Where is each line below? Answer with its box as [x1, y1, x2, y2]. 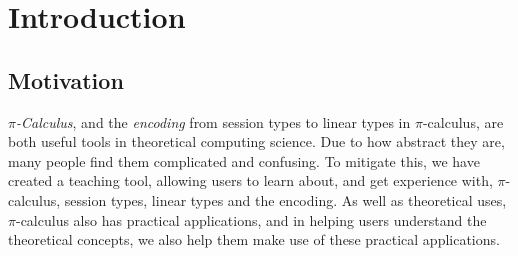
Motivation [8, 64, 124, 95]
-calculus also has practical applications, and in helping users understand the [15, 209, 487, 230]
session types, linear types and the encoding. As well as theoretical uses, [64, 189, 507, 210]
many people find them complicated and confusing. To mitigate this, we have [8, 150, 480, 171]
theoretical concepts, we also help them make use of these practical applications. [8, 229, 500, 250]
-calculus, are [422, 111, 504, 132]
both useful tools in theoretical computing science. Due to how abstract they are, [8, 131, 505, 152]
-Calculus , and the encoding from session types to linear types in [15, 111, 411, 132]
